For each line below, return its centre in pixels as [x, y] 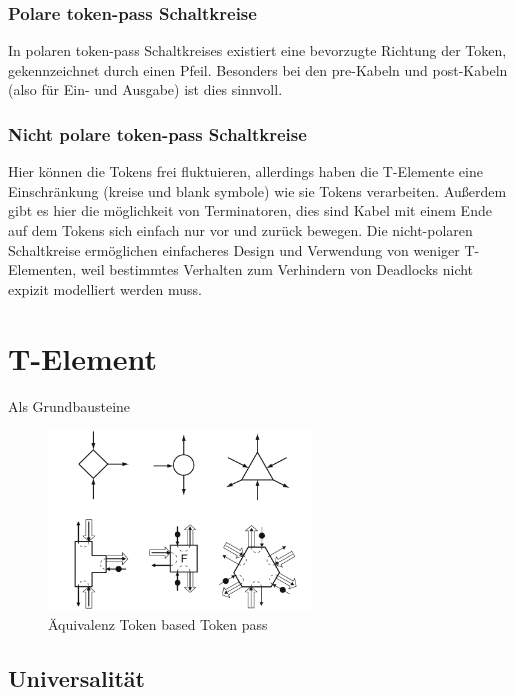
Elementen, [42, 269]
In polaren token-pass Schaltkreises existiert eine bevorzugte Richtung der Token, [257, 50]
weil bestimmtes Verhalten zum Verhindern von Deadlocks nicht [277, 269]
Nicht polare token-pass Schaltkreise [157, 133]
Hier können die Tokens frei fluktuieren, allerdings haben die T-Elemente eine [245, 171]
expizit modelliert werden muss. [105, 288]
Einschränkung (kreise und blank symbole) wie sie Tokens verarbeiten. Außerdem [257, 190]
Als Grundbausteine [69, 405]
